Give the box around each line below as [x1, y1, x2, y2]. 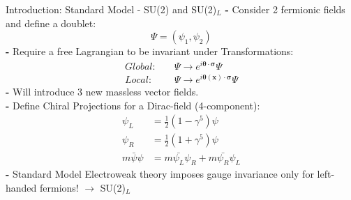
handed [6, 180, 37, 194]
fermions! [40, 180, 79, 194]
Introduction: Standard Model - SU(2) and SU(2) [6, 2, 217, 16]
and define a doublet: [6, 15, 96, 30]
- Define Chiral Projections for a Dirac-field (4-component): [6, 98, 260, 112]
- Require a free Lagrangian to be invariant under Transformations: [6, 44, 294, 59]
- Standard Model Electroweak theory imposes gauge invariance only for [6, 167, 314, 181]
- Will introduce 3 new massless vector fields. [6, 84, 199, 98]
